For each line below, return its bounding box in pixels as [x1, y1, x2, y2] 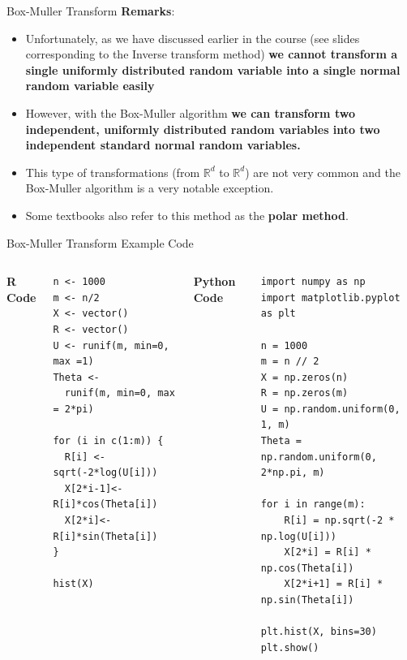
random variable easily [25, 77, 155, 94]
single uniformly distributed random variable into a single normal [25, 61, 401, 78]
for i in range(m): [260, 498, 366, 511]
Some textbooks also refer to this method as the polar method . [25, 206, 349, 223]
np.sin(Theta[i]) [260, 594, 354, 606]
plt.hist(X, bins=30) [260, 626, 377, 638]
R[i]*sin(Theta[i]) [53, 530, 158, 542]
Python [193, 273, 236, 290]
